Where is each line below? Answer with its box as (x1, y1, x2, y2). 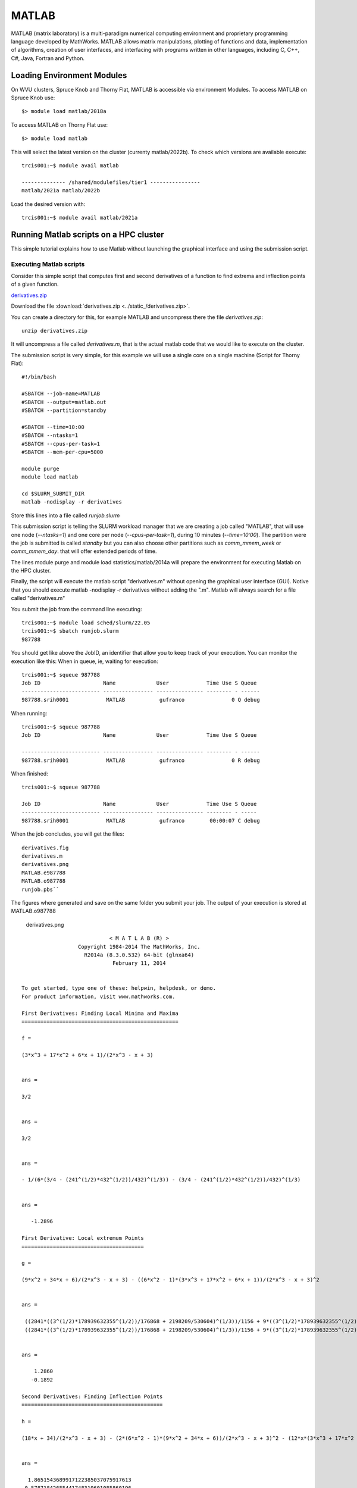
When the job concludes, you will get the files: (11, 830, 124, 837)
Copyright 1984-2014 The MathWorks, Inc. (77, 943, 201, 950)
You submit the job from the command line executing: (11, 605, 142, 612)
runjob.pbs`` (21, 886, 59, 893)
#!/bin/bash (21, 374, 57, 380)
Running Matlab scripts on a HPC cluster (11, 229, 164, 239)
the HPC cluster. (11, 567, 51, 574)
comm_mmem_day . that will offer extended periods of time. (11, 548, 157, 555)
